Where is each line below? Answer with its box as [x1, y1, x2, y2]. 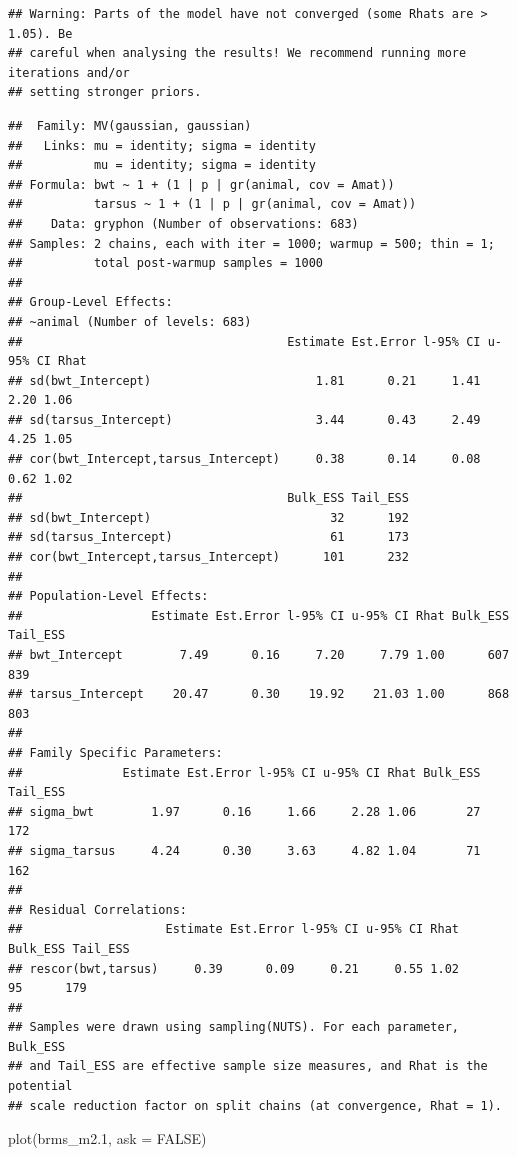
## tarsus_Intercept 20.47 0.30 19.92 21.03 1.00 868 [8, 687, 510, 702]
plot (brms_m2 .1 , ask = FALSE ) [8, 1128, 207, 1149]
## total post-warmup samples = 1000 [8, 256, 323, 271]
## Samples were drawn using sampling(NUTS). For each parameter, [8, 1020, 460, 1035]
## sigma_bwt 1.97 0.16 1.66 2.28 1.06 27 [8, 804, 481, 819]
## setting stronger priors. [8, 85, 202, 100]
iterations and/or [8, 65, 130, 80]
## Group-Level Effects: [8, 295, 173, 310]
